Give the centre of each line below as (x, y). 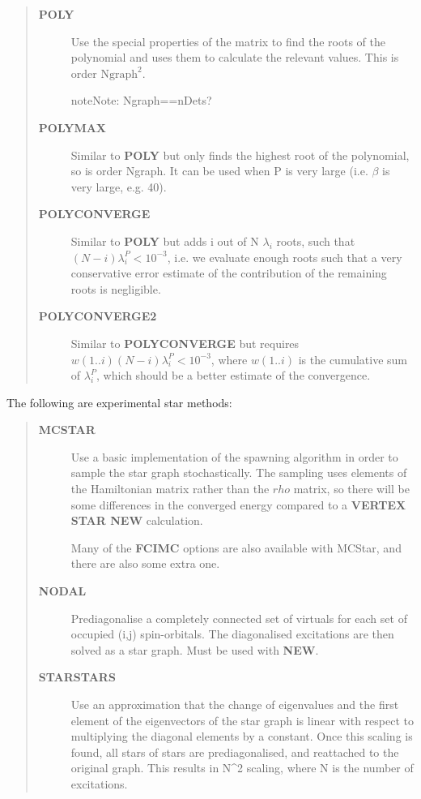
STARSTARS (77, 677)
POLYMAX (72, 127)
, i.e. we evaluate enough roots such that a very (285, 257)
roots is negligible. (116, 288)
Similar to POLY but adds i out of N (165, 241)
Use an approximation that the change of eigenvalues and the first (235, 704)
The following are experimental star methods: (119, 402)
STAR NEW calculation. (137, 520)
